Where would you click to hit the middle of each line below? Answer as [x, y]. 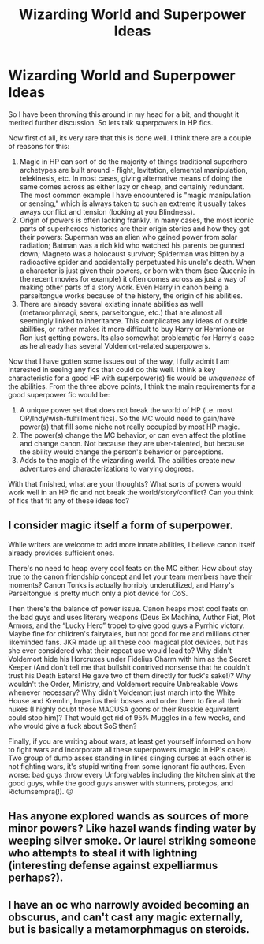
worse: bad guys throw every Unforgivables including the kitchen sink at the [132, 774]
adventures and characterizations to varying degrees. [107, 468]
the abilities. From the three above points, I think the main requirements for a [132, 386]
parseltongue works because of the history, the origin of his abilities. [131, 295]
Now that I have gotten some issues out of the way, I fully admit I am [119, 361]
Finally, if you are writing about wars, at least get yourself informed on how [130, 741]
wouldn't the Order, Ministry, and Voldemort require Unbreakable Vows [123, 684]
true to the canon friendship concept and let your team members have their [130, 576]
